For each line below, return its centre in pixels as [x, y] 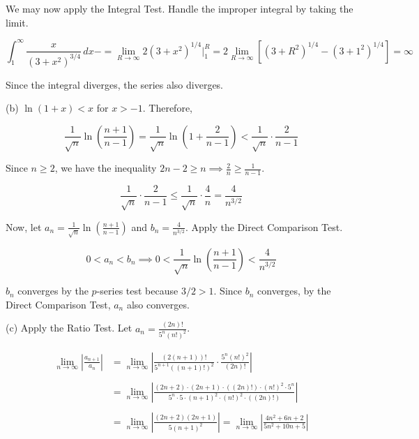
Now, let [24, 226]
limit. [17, 22]
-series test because [137, 291]
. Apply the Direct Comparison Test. [264, 226]
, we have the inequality [106, 168]
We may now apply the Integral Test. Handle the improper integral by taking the [180, 8]
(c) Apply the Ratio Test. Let [69, 328]
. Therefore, [167, 108]
